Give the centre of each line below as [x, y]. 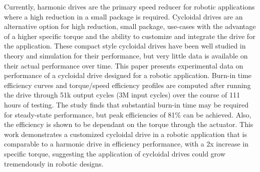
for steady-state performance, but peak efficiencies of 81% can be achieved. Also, [128, 114]
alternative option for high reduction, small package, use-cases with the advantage [130, 26]
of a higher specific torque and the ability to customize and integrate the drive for [130, 36]
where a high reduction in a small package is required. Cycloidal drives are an [123, 16]
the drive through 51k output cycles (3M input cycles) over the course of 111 [122, 95]
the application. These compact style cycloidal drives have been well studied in [125, 46]
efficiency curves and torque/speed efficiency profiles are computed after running [127, 85]
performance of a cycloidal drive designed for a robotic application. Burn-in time [128, 75]
